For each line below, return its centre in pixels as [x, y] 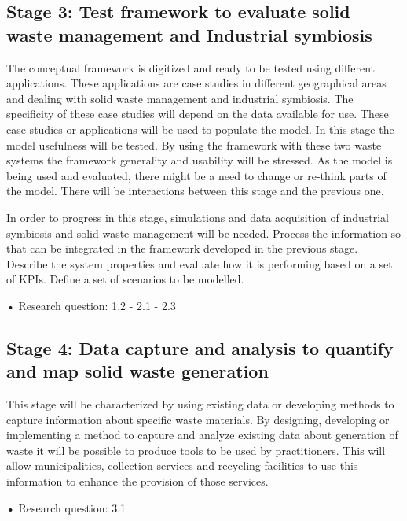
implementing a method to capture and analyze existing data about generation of [202, 435]
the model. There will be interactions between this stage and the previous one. [195, 191]
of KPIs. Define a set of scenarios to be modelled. [125, 279]
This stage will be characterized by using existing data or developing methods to [200, 404]
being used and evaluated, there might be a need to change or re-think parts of [196, 175]
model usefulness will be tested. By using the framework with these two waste [194, 144]
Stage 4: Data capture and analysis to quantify [200, 347]
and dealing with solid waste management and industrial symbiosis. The [180, 98]
